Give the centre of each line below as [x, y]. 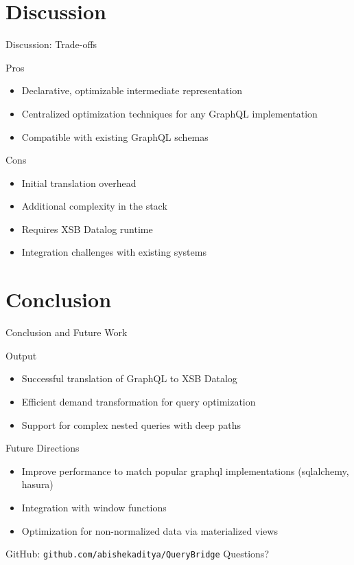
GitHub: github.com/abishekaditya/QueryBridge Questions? [137, 554]
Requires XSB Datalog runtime [87, 229]
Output [21, 355]
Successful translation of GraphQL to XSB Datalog [129, 378]
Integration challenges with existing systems [114, 252]
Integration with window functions [94, 507]
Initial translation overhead [79, 182]
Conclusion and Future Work [67, 332]
